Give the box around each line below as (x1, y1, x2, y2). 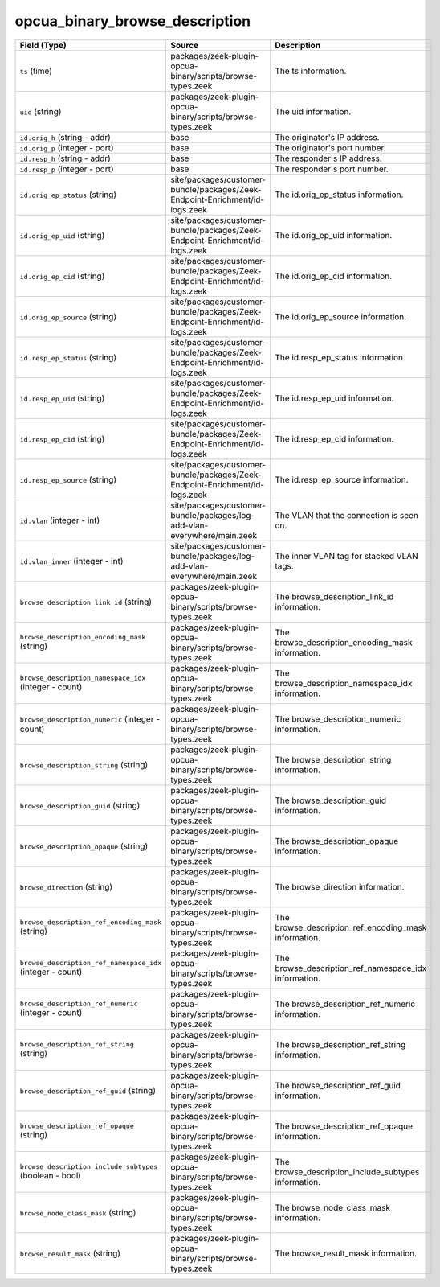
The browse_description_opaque (274, 835, 399, 846)
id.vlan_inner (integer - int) (19, 555, 124, 566)
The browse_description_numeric (274, 713, 401, 724)
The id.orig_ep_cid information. (274, 270, 393, 282)
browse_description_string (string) (19, 759, 149, 770)
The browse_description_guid (274, 795, 387, 806)
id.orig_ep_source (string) (19, 310, 116, 322)
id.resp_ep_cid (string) (19, 433, 105, 444)
